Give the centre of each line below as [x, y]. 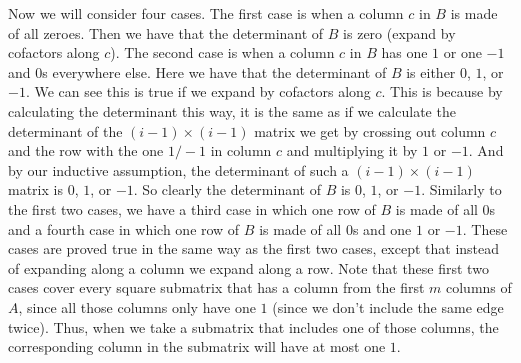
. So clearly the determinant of [227, 189]
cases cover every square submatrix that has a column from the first [216, 287]
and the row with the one [86, 150]
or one [462, 52]
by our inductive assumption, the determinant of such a [178, 169]
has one [404, 52]
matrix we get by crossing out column [370, 130]
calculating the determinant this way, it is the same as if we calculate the [232, 110]
